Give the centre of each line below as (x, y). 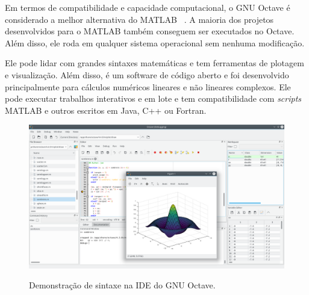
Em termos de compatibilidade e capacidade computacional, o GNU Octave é (148, 7)
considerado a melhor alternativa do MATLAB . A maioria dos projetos (139, 19)
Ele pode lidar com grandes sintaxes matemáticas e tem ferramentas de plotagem (154, 63)
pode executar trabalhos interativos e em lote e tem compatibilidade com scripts (153, 98)
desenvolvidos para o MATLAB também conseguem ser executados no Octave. (150, 31)
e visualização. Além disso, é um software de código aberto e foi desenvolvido (147, 74)
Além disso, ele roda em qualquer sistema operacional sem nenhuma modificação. (155, 42)
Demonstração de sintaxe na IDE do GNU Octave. (122, 285)
